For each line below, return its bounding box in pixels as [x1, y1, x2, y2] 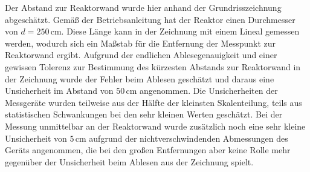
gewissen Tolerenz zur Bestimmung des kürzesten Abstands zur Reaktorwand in [5, 60, 301, 73]
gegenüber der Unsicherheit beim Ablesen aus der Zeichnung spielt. [5, 155, 254, 168]
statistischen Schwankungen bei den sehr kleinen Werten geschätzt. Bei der [5, 108, 283, 121]
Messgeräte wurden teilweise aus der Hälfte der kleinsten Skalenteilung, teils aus [5, 96, 302, 108]
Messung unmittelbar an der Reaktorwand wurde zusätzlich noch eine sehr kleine [5, 119, 306, 132]
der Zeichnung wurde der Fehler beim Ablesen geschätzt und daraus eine [5, 72, 274, 85]
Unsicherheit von [5, 131, 67, 144]
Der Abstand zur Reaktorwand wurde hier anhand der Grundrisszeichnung [5, 1, 282, 13]
